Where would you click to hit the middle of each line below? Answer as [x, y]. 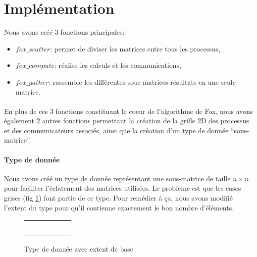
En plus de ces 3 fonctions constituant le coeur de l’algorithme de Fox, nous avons [128, 111]
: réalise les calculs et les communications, [118, 65]
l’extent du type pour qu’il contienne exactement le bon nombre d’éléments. [119, 207]
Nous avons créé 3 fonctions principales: [64, 32]
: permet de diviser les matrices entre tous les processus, [135, 48]
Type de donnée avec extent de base [78, 249]
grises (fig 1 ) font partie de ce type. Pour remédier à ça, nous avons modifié [118, 198]
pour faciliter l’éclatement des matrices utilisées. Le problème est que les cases [123, 188]
